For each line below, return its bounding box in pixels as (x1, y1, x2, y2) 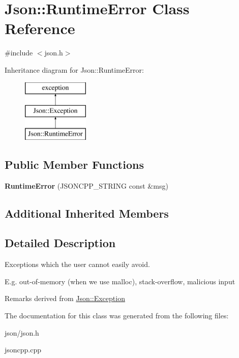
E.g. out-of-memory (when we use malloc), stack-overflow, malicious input (5, 276, 235, 286)
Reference (5, 18, 75, 39)
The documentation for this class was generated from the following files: (5, 310, 229, 321)
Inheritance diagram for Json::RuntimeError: (5, 64, 144, 75)
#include (5, 47, 33, 58)
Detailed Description (5, 235, 116, 251)
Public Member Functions (5, 156, 144, 172)
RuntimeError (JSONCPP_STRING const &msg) (5, 180, 168, 191)
